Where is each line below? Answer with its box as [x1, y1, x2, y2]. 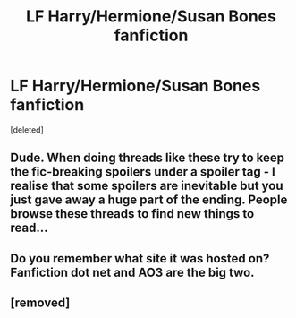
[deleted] [10, 124, 44, 135]
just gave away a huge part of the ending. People [10, 193, 288, 208]
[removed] [10, 296, 71, 311]
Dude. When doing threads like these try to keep [10, 150, 285, 166]
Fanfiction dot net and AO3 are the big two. [10, 264, 255, 279]
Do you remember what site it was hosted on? [10, 251, 270, 266]
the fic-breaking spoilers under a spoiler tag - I [10, 164, 275, 180]
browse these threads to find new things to [10, 206, 255, 221]
